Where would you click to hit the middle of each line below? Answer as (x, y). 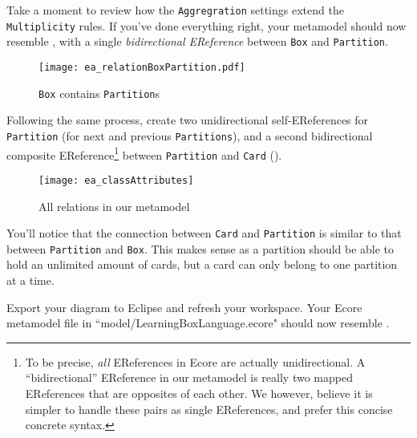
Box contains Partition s (99, 93)
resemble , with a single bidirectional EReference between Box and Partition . (197, 41)
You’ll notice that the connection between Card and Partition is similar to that (204, 233)
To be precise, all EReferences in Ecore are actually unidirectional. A (195, 361)
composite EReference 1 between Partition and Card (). (144, 153)
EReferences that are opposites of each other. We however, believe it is (199, 393)
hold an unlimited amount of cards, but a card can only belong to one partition (202, 264)
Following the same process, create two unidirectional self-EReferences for (188, 120)
